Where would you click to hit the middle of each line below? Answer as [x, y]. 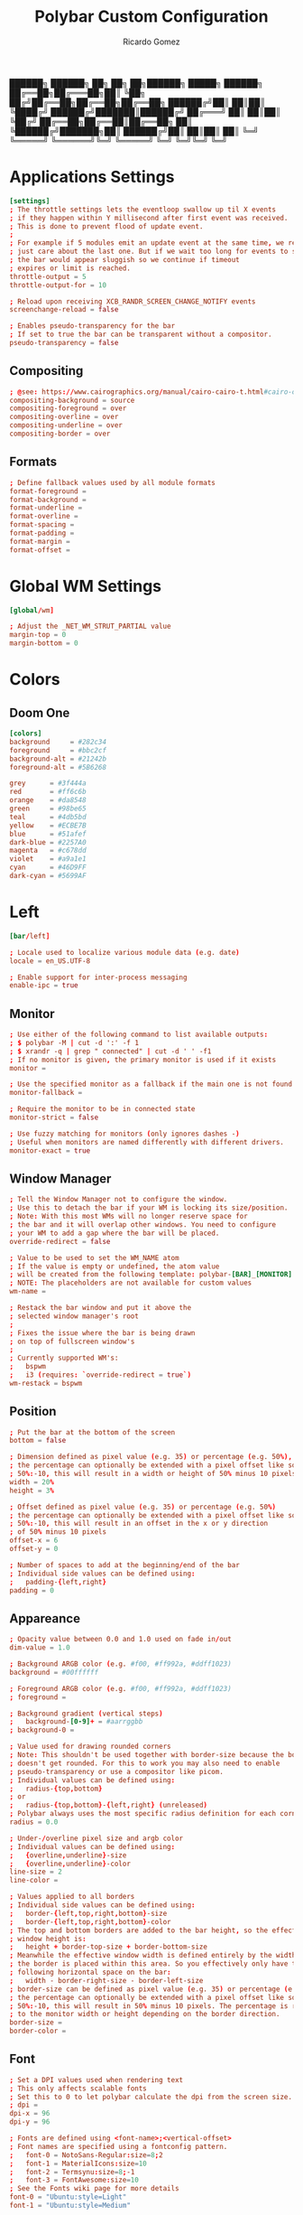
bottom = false [38, 1441]
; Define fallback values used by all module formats [113, 482]
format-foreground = [48, 491]
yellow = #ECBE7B [48, 825]
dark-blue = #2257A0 [48, 842]
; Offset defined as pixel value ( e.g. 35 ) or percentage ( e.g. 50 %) [143, 1507]
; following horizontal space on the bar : [90, 1972]
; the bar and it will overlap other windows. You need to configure [143, 1225]
